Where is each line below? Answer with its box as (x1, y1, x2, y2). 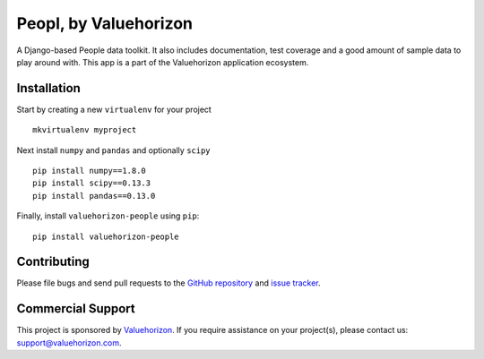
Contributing (16, 254, 90, 269)
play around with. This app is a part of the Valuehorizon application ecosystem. (16, 56, 309, 67)
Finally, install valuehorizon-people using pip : (16, 210, 200, 221)
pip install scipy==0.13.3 (32, 178, 151, 188)
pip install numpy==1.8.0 (32, 166, 147, 176)
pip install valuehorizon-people (32, 231, 179, 242)
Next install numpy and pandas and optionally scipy (16, 144, 211, 156)
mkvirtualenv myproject (32, 125, 137, 135)
